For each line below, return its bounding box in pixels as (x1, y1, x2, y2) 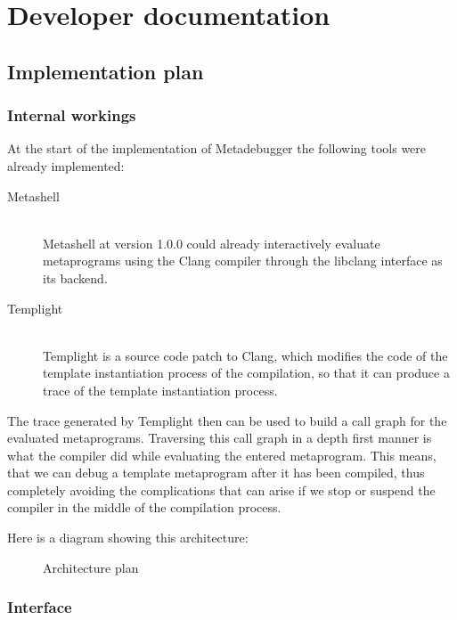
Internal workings (7, 104, 136, 126)
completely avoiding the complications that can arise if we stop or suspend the (7, 480, 436, 499)
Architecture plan (43, 558, 139, 576)
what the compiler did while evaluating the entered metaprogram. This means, (7, 445, 437, 464)
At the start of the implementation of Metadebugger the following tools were (7, 139, 427, 158)
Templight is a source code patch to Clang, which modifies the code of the (43, 346, 448, 364)
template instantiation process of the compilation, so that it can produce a (43, 363, 450, 382)
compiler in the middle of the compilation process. (7, 498, 282, 517)
